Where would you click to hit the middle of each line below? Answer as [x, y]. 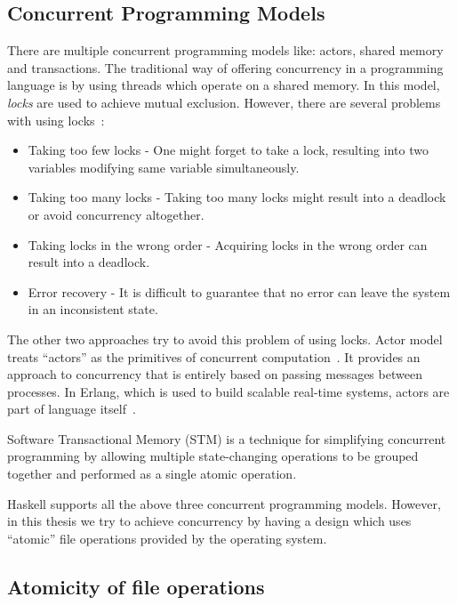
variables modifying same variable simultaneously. [164, 167]
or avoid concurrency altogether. [116, 214]
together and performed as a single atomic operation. [152, 474]
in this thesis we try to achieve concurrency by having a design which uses [209, 521]
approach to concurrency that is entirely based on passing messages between [215, 374]
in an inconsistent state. [93, 309]
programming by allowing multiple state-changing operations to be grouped [213, 456]
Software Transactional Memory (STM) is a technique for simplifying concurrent [227, 438]
